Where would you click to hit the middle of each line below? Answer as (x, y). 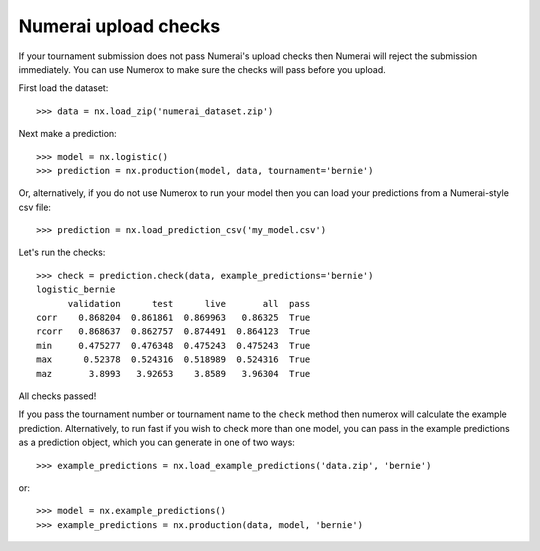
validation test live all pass (189, 303)
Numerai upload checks (119, 26)
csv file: (35, 207)
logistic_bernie (76, 289)
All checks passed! (57, 396)
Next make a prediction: (67, 134)
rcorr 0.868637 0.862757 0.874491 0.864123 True (173, 331)
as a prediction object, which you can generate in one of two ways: (156, 442)
